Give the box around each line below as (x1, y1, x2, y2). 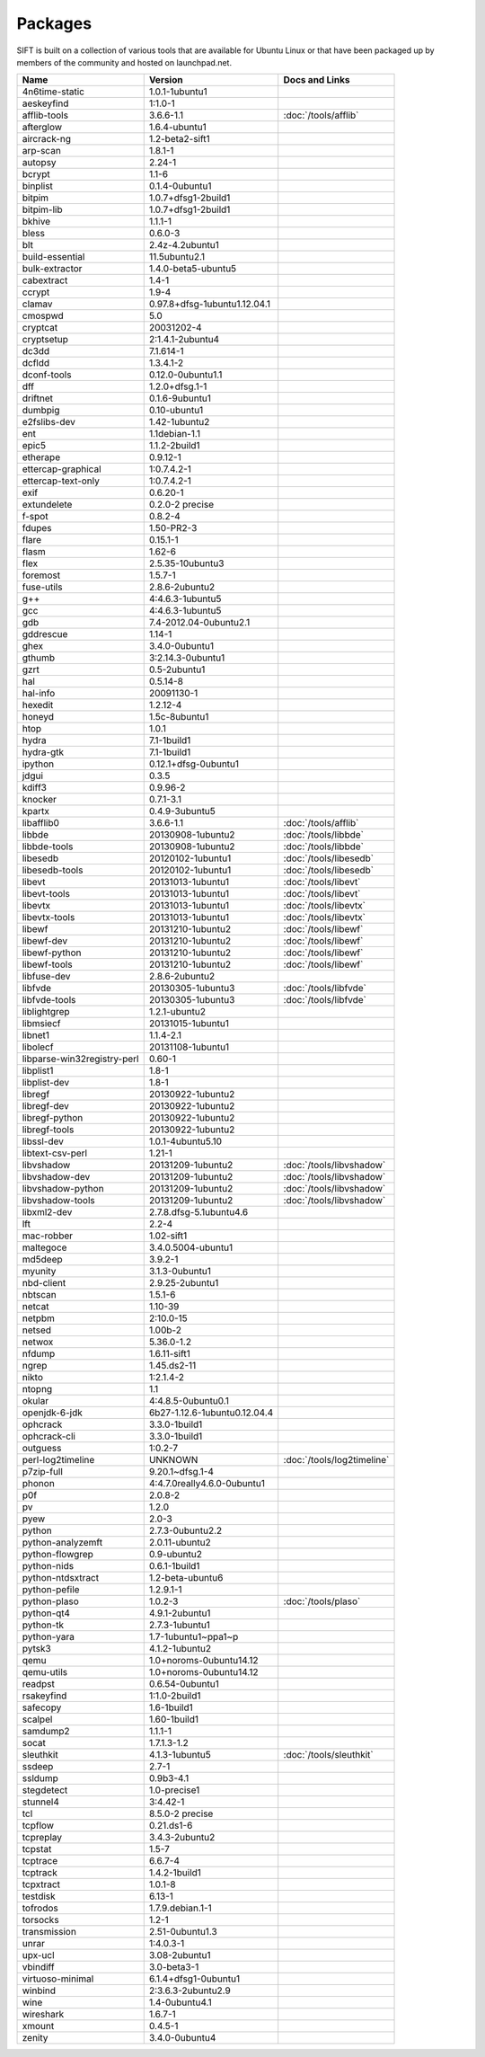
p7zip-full (22, 1466, 63, 1478)
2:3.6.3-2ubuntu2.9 (148, 1984, 231, 1997)
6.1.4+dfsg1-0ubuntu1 (148, 1973, 241, 1985)
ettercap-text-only (22, 474, 101, 487)
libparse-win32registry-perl (22, 1052, 139, 1065)
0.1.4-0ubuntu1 (148, 180, 212, 192)
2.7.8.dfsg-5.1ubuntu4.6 (148, 1206, 249, 1219)
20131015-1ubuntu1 (148, 1017, 229, 1030)
